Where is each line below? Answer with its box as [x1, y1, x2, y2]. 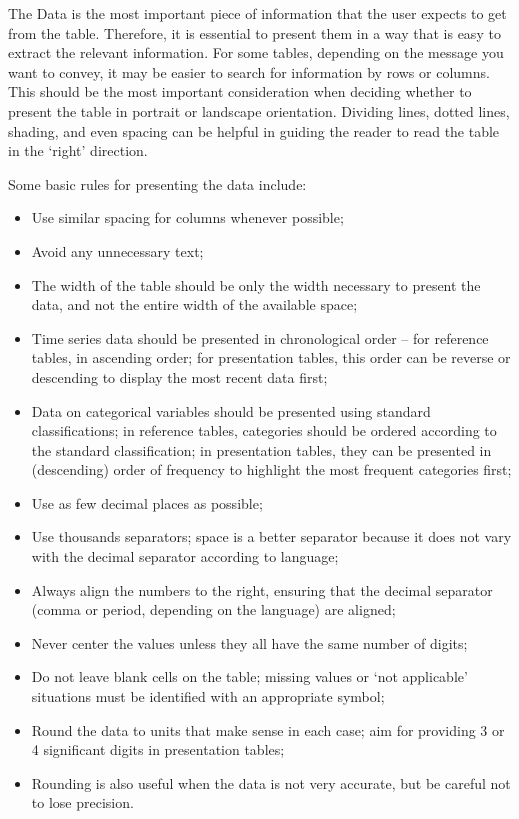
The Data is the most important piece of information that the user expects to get [8, 3, 507, 23]
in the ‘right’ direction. [8, 140, 148, 161]
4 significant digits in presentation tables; [31, 739, 285, 760]
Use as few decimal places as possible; [31, 492, 263, 513]
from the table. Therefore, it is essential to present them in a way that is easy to [8, 22, 501, 43]
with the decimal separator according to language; [31, 546, 339, 567]
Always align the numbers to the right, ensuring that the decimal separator [31, 579, 493, 600]
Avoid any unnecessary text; [31, 240, 204, 261]
